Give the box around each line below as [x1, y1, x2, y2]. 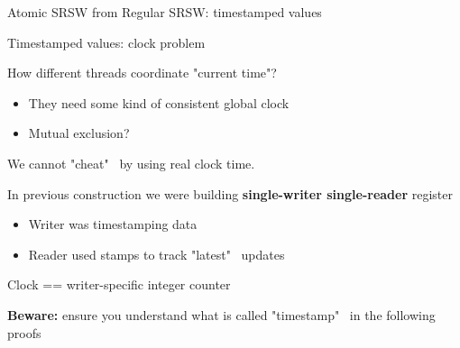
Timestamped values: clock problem [7, 32, 206, 51]
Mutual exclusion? [28, 124, 130, 142]
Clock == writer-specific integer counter [7, 275, 231, 294]
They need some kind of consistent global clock [28, 93, 290, 112]
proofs [7, 323, 41, 342]
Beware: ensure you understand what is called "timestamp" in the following [7, 305, 436, 324]
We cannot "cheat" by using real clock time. [7, 153, 255, 172]
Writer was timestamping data [28, 215, 198, 234]
